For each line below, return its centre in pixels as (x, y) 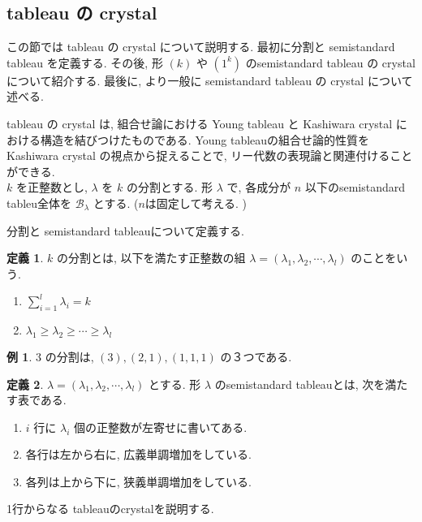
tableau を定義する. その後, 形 (85, 62)
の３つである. (256, 356)
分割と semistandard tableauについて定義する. (126, 230)
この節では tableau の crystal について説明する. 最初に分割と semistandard (201, 47)
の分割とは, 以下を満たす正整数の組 (151, 258)
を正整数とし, (52, 187)
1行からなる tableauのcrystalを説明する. (110, 509)
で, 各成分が (259, 187)
